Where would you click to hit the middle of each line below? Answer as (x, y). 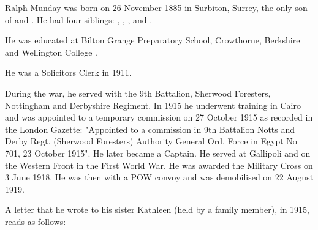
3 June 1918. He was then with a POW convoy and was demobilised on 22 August (159, 177)
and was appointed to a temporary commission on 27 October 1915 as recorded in (159, 117)
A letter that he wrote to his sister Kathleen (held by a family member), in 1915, (157, 210)
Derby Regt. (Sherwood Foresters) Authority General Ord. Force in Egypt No (151, 141)
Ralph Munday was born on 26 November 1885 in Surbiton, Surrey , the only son (156, 7)
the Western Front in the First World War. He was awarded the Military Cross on (159, 165)
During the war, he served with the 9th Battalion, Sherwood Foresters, (138, 93)
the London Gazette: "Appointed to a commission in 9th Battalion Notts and (150, 129)
